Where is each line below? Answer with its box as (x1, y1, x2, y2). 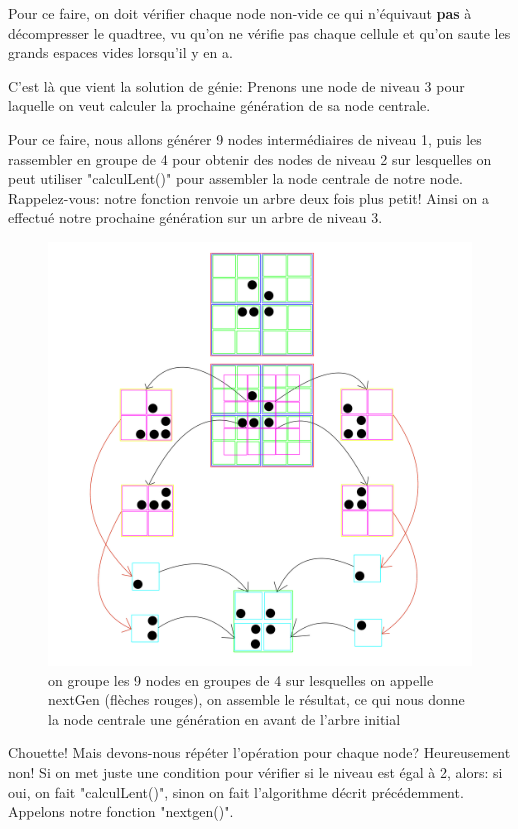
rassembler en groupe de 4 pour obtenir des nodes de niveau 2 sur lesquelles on (8, 148, 492, 169)
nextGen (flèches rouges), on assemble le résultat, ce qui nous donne (48, 689, 465, 710)
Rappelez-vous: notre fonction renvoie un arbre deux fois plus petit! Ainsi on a (8, 187, 489, 208)
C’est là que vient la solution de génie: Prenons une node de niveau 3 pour (8, 75, 465, 96)
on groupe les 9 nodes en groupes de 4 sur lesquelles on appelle (48, 669, 434, 690)
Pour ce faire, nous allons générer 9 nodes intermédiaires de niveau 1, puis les (8, 128, 482, 149)
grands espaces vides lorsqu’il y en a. (8, 42, 233, 63)
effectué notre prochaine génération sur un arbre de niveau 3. (8, 207, 383, 228)
